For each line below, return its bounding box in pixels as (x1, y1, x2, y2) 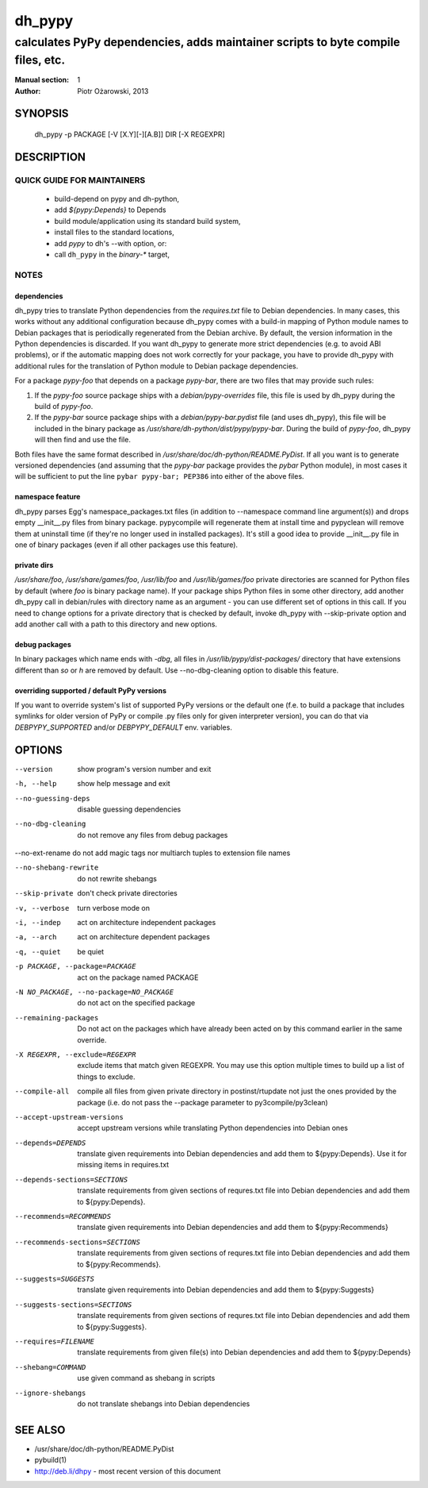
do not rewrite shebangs (77, 873, 158, 883)
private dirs (14, 560, 54, 569)
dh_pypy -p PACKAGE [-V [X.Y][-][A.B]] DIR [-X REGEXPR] (34, 129, 225, 139)
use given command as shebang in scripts (77, 1374, 216, 1383)
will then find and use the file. (34, 435, 131, 445)
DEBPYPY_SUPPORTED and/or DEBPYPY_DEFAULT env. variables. (14, 723, 233, 732)
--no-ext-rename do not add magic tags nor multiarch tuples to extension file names (14, 848, 291, 858)
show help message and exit (77, 779, 170, 788)
